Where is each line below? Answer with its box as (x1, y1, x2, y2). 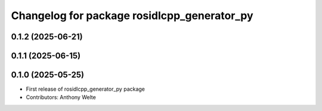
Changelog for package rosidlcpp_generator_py (11, 9, 253, 22)
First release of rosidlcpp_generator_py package (26, 85, 145, 92)
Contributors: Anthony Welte (26, 94, 97, 101)
